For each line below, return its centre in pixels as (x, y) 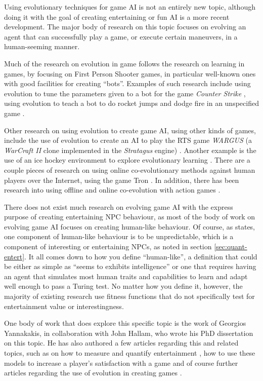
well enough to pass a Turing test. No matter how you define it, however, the (123, 286)
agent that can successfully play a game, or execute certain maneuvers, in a (121, 36)
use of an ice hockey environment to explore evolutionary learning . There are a (127, 160)
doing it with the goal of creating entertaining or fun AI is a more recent (117, 16)
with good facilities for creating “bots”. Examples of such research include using (127, 83)
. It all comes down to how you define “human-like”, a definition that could (141, 256)
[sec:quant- (231, 246)
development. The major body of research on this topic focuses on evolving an (125, 27)
